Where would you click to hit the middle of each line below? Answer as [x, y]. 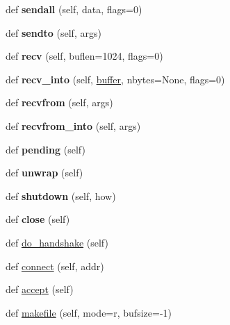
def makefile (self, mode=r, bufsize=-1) [89, 312]
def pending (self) [46, 149]
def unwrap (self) [44, 173]
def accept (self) [40, 289]
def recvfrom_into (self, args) [73, 125]
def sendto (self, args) [54, 32]
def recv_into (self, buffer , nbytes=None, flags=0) [115, 79]
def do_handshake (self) [57, 242]
